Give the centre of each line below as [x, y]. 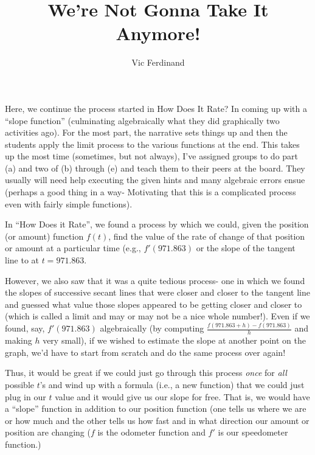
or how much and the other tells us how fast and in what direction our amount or [157, 420]
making [19, 340]
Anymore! [158, 33]
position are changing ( [48, 432]
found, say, [25, 328]
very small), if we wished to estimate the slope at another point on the [174, 340]
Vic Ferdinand [158, 62]
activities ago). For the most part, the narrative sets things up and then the [146, 132]
